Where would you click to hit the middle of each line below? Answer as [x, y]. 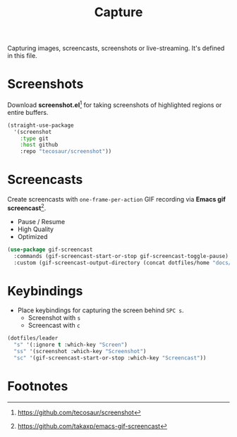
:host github [39, 145]
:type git [35, 138]
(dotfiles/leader [33, 338]
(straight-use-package [41, 125]
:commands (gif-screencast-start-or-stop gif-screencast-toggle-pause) [121, 256]
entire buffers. [28, 112]
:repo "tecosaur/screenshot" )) [66, 152]
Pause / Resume [41, 221]
